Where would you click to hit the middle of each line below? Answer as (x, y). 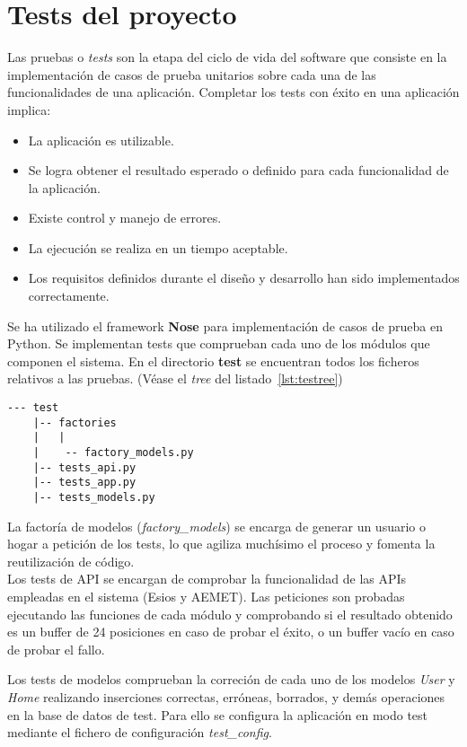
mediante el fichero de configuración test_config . (140, 732)
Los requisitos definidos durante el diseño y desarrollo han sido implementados (244, 278)
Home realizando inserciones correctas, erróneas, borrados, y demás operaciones (226, 696)
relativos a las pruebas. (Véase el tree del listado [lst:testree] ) (175, 378)
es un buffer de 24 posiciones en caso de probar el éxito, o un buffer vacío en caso (231, 632)
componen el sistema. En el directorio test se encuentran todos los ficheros (213, 360)
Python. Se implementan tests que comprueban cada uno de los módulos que (219, 343)
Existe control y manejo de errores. (125, 218)
